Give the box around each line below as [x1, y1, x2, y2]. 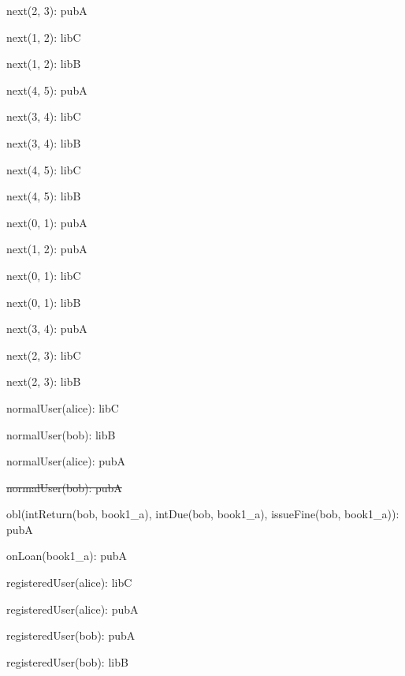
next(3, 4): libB [6, 134, 81, 151]
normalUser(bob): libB [6, 426, 116, 443]
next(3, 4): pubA [6, 320, 87, 337]
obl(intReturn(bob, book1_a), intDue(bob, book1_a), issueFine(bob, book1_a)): [6, 506, 399, 522]
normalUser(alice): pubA [6, 453, 126, 469]
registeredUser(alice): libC [6, 574, 132, 591]
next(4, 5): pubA [6, 81, 87, 98]
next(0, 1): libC [6, 267, 81, 283]
